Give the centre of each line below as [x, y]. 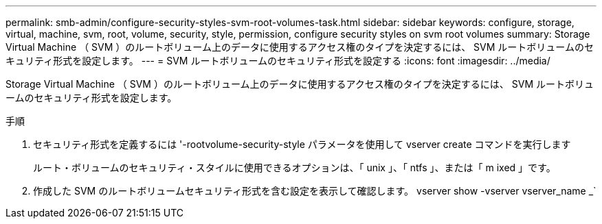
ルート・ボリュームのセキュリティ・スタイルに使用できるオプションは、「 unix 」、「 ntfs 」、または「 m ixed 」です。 [294, 167]
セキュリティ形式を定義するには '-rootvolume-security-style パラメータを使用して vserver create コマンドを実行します [302, 144]
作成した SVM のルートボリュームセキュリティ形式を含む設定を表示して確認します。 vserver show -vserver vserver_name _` [315, 191]
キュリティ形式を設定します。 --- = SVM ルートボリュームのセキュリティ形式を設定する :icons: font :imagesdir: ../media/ [278, 61]
